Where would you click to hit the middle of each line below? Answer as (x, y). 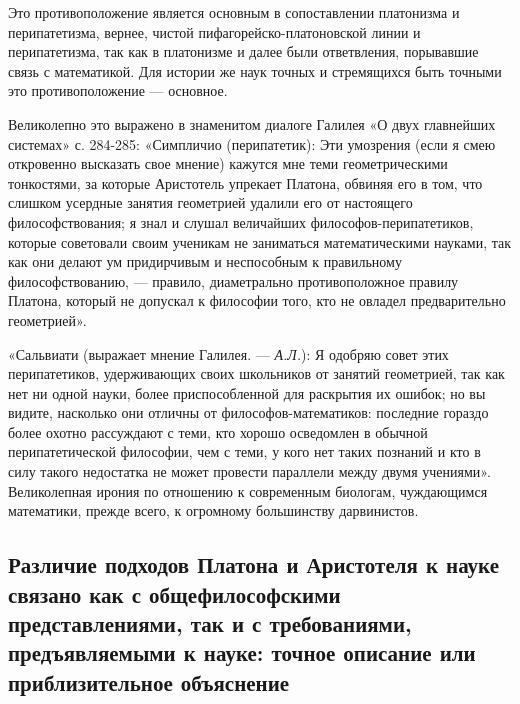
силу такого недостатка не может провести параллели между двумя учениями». (249, 471)
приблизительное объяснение (149, 681)
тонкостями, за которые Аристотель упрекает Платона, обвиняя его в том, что (245, 182)
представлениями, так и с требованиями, (210, 623)
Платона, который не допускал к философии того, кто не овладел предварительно (257, 300)
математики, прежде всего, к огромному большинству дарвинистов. (213, 510)
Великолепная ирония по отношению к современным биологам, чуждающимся (248, 490)
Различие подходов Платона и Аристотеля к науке (253, 564)
